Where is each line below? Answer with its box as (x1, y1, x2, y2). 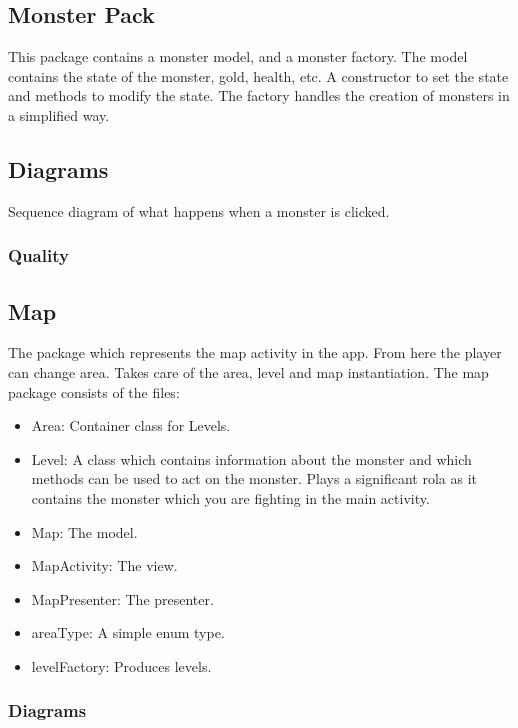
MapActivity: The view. (31, 555, 178, 576)
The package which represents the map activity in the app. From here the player (8, 342, 502, 363)
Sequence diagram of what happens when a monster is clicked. (8, 200, 390, 221)
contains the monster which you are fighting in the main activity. (31, 487, 430, 508)
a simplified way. (8, 104, 110, 125)
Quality (8, 243, 69, 268)
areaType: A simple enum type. (31, 622, 225, 643)
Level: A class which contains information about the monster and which (31, 448, 472, 469)
